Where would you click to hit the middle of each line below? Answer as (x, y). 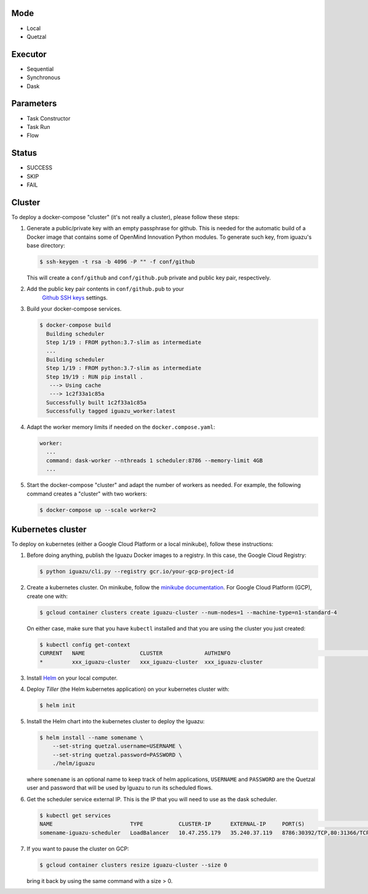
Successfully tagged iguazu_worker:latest (111, 411)
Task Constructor (48, 118)
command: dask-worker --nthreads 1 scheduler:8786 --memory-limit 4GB (155, 460)
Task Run (38, 126)
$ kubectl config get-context (85, 644)
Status (24, 153)
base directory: (46, 246)
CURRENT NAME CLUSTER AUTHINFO (135, 653)
